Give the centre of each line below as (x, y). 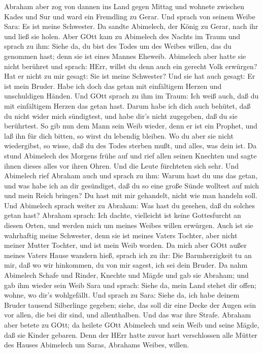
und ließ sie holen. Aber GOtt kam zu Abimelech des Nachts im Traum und (122, 36)
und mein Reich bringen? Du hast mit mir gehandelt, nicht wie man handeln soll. (131, 195)
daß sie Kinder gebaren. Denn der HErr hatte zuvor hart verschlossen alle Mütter (131, 334)
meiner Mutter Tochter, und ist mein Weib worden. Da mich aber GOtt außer (125, 245)
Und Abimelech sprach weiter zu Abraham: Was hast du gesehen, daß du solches (130, 205)
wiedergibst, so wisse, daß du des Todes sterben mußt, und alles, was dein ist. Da (130, 146)
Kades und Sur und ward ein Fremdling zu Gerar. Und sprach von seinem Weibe (130, 16)
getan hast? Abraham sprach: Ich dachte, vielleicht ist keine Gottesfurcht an (123, 215)
